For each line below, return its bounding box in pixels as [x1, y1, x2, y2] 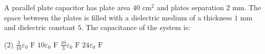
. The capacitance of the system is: [81, 22, 191, 33]
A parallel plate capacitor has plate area [4, 2, 131, 12]
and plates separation [156, 2, 224, 12]
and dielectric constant [4, 22, 75, 33]
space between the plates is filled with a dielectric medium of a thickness [4, 12, 232, 22]
